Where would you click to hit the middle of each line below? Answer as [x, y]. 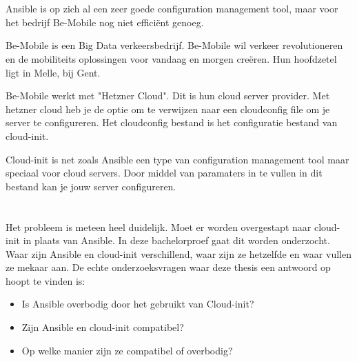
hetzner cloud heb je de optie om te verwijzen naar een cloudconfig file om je [168, 109]
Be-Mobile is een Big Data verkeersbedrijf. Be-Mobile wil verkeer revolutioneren [174, 45]
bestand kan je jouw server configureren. [91, 186]
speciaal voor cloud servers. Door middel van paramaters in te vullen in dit [164, 173]
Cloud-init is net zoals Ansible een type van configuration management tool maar [177, 159]
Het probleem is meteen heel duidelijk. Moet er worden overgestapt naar [159, 227]
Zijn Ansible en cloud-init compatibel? [103, 327]
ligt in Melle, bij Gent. [53, 72]
